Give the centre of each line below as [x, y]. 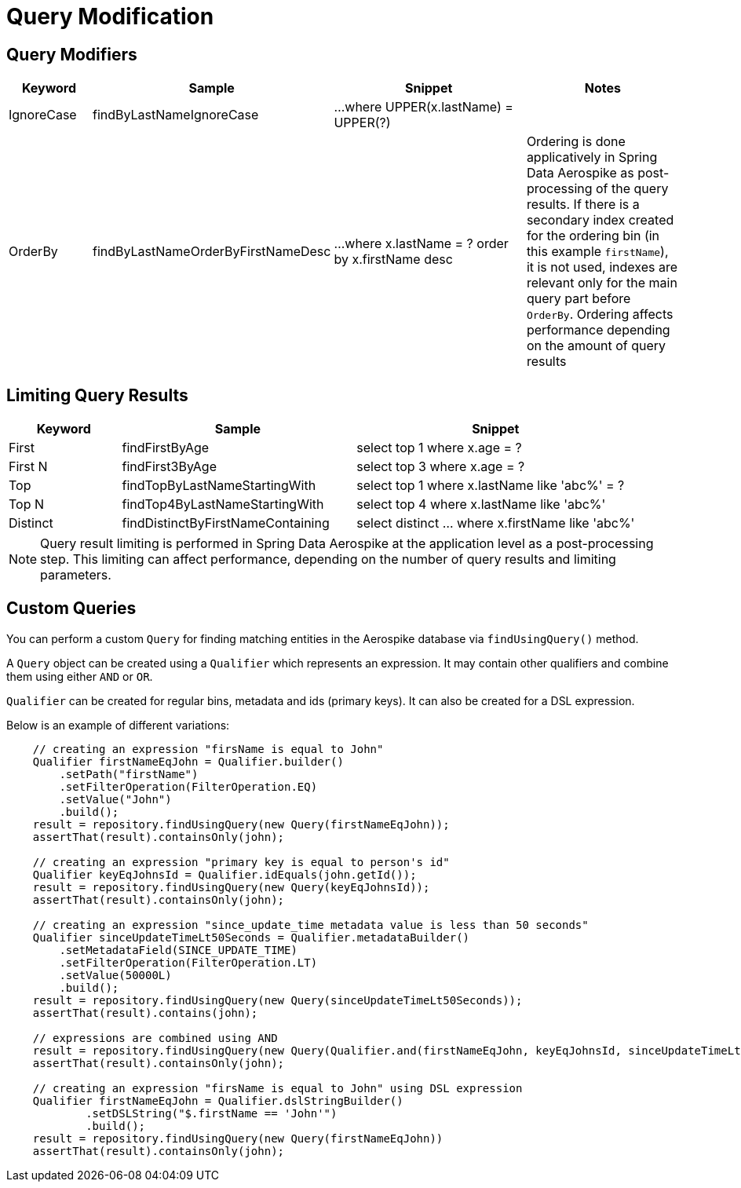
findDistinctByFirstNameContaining [226, 523]
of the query [632, 189]
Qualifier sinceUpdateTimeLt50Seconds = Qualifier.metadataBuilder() [251, 937]
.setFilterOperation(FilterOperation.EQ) [188, 786]
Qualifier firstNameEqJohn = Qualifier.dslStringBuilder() [218, 1100]
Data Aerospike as [580, 173]
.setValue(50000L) [115, 975]
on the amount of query [596, 346]
